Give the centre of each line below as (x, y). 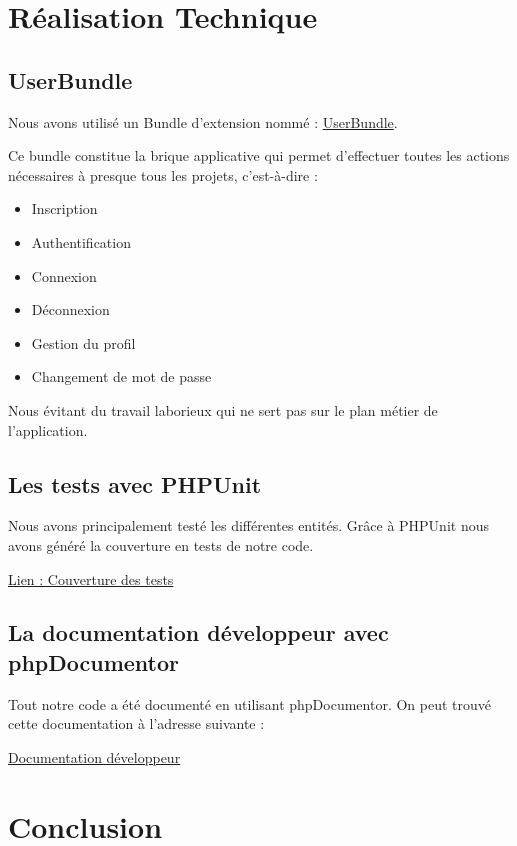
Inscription (64, 208)
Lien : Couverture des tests (91, 578)
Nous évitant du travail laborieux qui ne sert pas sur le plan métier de (223, 409)
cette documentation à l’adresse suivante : (136, 723)
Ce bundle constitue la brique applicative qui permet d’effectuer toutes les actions (259, 155)
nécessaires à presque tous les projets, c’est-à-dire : (163, 174)
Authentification (81, 241)
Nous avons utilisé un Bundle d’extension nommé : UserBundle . (203, 121)
